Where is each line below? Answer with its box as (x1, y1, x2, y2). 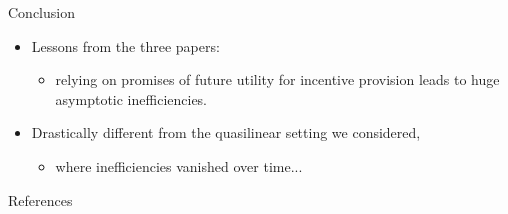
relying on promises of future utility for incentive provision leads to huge (55, 69, 500, 90)
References (8, 189, 73, 210)
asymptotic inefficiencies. (55, 88, 208, 109)
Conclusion (8, 2, 75, 22)
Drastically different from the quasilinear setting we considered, (31, 122, 421, 143)
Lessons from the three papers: (31, 35, 220, 56)
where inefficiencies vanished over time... (55, 155, 303, 176)
